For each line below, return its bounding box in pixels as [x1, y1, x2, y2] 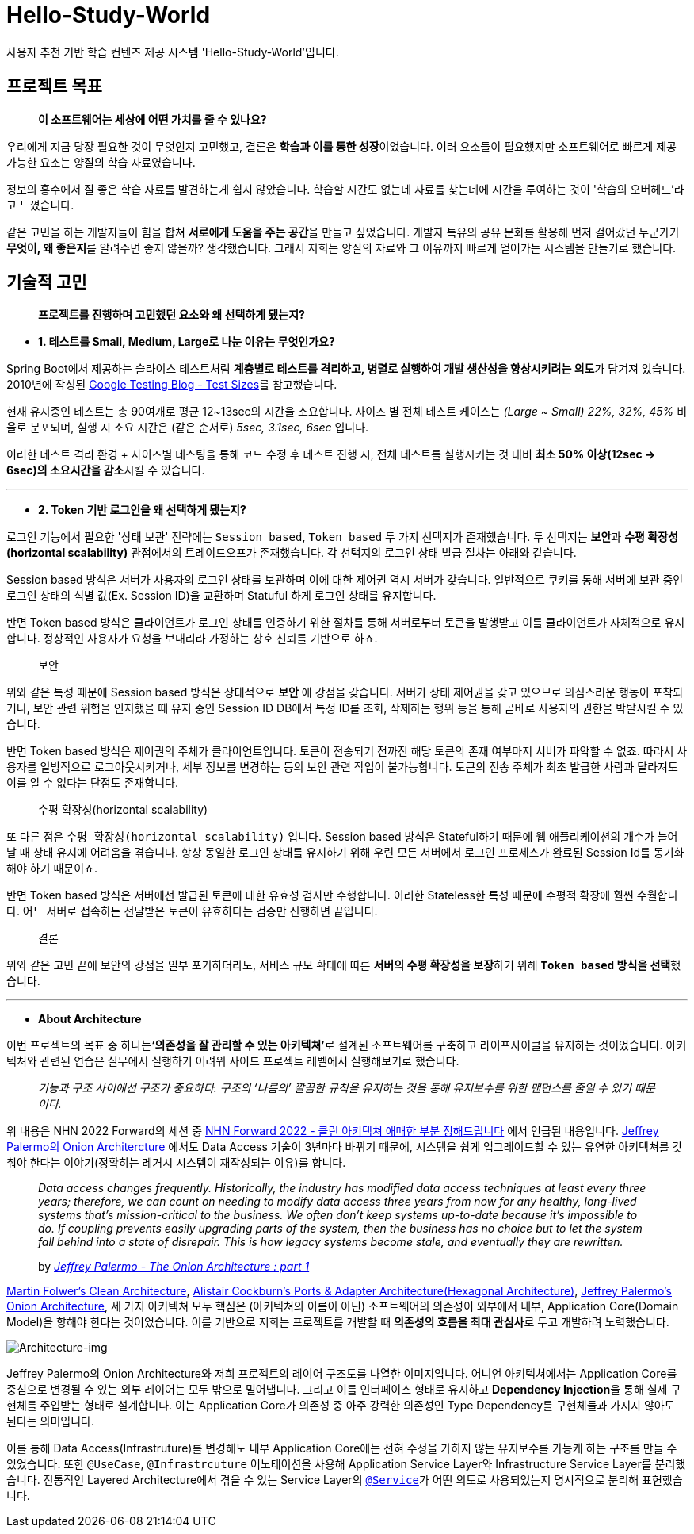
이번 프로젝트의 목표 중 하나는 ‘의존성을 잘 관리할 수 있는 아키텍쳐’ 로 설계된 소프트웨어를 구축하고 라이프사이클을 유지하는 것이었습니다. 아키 [6, 1038, 687, 1053]
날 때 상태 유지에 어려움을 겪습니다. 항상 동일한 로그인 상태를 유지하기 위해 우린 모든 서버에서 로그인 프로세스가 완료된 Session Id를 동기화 [6, 846, 684, 860]
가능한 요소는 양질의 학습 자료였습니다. [6, 155, 196, 169]
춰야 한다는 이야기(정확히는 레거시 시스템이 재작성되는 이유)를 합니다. [6, 1156, 346, 1170]
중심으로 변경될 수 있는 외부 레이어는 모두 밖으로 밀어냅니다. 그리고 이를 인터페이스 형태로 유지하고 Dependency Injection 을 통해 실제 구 [6, 1383, 681, 1397]
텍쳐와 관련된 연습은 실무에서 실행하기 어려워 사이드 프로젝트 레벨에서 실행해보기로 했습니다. [6, 1054, 459, 1068]
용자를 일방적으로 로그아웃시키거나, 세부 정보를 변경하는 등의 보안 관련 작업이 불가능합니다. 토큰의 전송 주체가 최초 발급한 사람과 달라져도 [6, 760, 678, 774]
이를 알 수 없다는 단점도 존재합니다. [6, 776, 178, 790]
